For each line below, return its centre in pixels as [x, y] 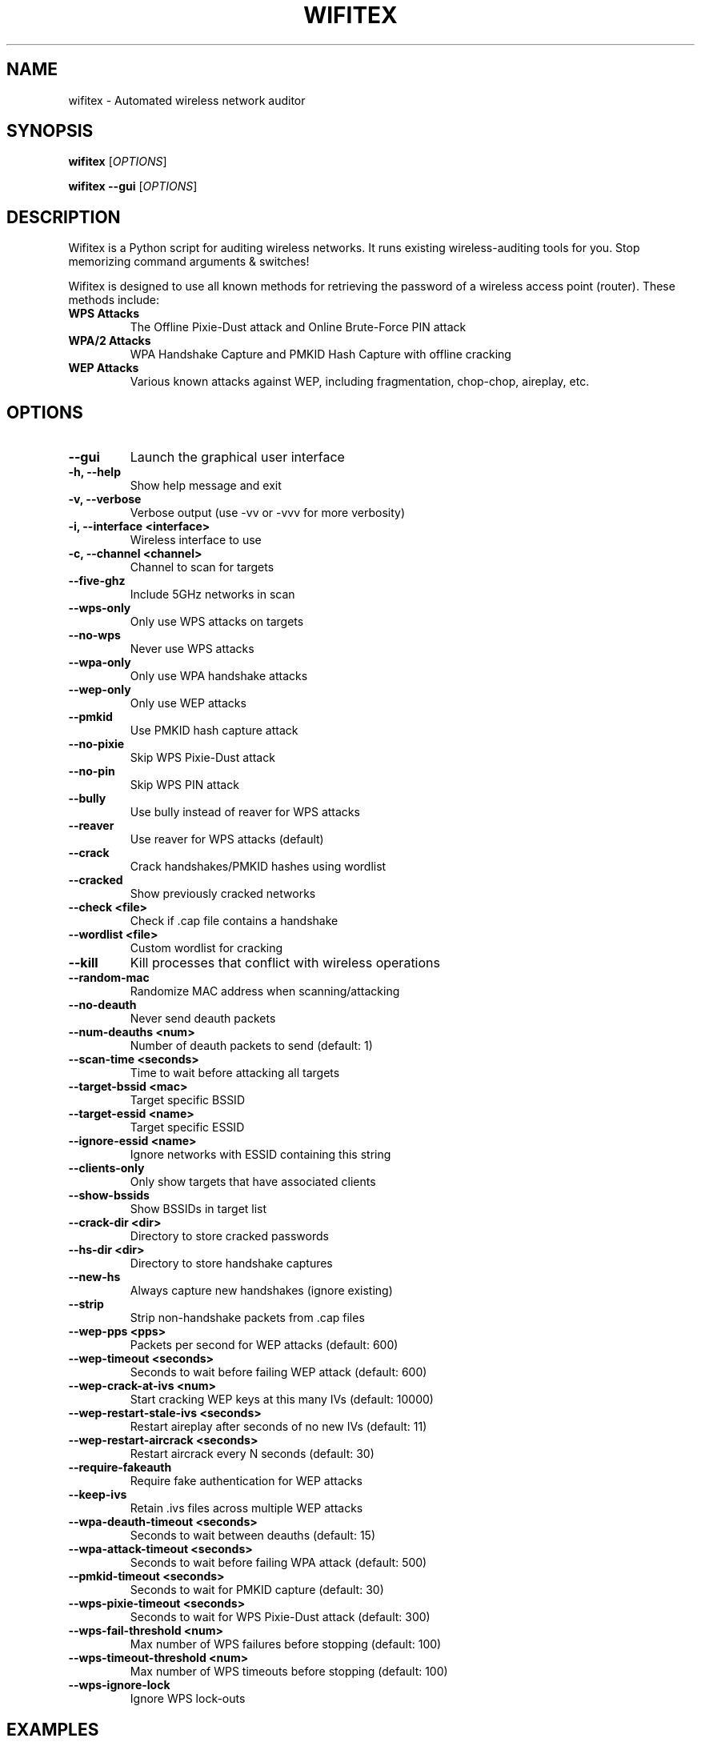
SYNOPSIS [50, 131]
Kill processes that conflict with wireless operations [285, 963]
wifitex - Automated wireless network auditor [187, 100]
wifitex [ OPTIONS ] [118, 162]
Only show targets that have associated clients [253, 1182]
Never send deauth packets [203, 1019]
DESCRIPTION [64, 217]
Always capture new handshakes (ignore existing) [261, 1291]
